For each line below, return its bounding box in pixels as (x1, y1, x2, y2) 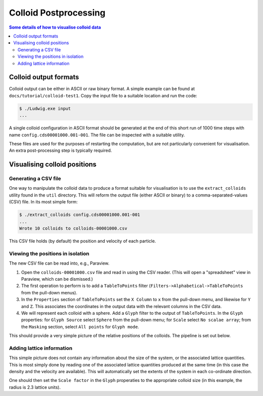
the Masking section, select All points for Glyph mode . (21, 324, 139, 329)
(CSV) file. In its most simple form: (9, 199, 78, 205)
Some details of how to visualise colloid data (9, 24, 101, 30)
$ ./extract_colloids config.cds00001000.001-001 (19, 212, 140, 217)
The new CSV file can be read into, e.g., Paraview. (9, 260, 110, 266)
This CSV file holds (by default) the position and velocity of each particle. (9, 238, 156, 244)
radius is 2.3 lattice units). (9, 384, 61, 390)
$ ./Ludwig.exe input (19, 106, 71, 111)
